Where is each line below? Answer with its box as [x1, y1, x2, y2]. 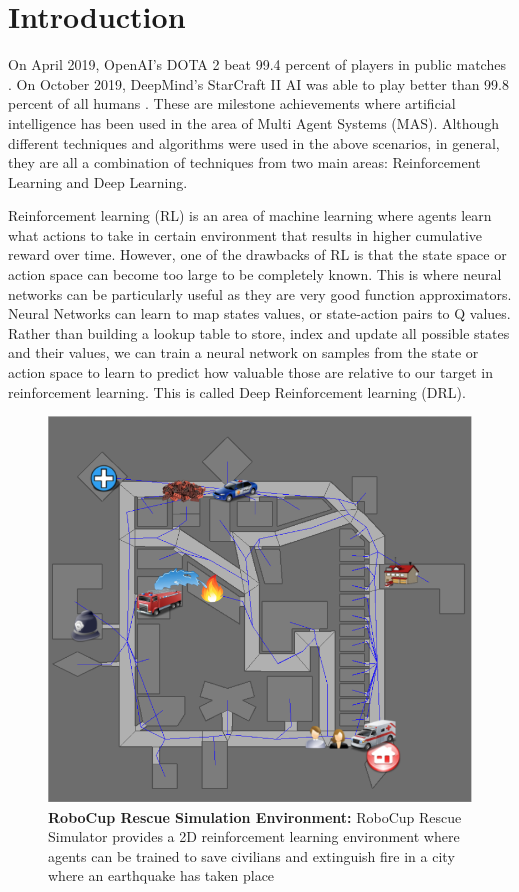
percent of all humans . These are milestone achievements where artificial [8, 93, 456, 114]
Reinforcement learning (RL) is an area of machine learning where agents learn [8, 205, 492, 226]
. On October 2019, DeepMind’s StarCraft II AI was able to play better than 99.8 [8, 73, 510, 94]
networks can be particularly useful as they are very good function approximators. [8, 283, 512, 304]
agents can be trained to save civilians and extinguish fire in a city [48, 845, 455, 866]
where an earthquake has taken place [48, 865, 275, 886]
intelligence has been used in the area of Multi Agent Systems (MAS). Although [8, 112, 500, 133]
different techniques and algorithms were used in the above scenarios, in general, [8, 132, 500, 153]
